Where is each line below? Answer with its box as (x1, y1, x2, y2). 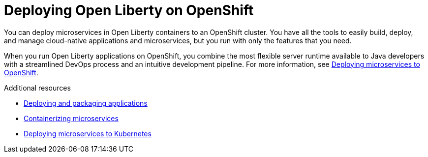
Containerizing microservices (24, 114, 119, 123)
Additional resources (4, 83, 71, 92)
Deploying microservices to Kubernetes (24, 129, 152, 138)
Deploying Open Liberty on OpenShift (4, 2, 254, 19)
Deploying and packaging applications (24, 98, 148, 107)
